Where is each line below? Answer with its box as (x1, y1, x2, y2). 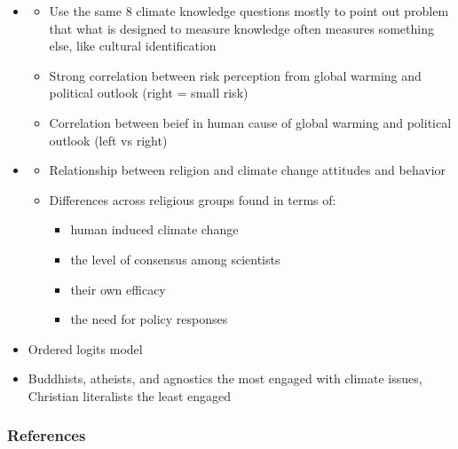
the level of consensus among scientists (70, 249, 280, 268)
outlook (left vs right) (49, 130, 168, 149)
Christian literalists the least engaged (28, 386, 232, 405)
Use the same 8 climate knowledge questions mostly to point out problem (49, 2, 449, 20)
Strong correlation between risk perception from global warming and (49, 66, 422, 84)
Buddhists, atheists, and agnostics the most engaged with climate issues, (28, 369, 422, 388)
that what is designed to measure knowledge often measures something (49, 19, 434, 37)
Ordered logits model (28, 339, 143, 358)
